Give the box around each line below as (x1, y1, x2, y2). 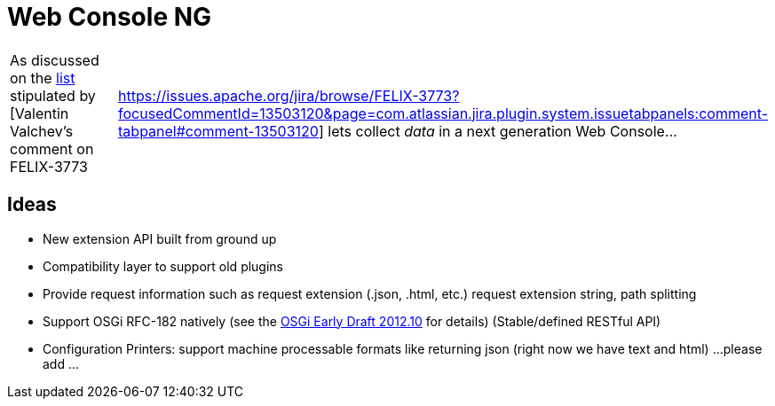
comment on (10, 139, 94, 158)
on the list (10, 68, 75, 87)
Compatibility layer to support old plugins (43, 258, 284, 274)
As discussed (10, 51, 99, 69)
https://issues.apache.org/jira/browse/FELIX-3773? (118, 86, 460, 105)
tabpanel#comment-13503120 (118, 121, 319, 140)
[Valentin (10, 104, 69, 122)
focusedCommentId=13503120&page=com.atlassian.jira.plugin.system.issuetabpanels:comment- (118, 104, 768, 122)
